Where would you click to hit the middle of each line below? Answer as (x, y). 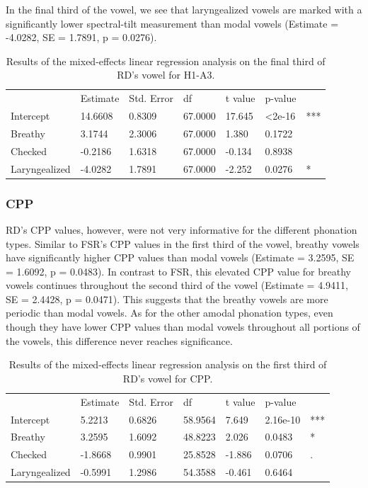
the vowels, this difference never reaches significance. (119, 340)
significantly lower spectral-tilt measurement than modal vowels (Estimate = (172, 23)
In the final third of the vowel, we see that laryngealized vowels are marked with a (184, 9)
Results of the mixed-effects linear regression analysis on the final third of (166, 61)
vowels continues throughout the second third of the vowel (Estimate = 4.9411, (177, 285)
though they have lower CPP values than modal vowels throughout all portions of (183, 327)
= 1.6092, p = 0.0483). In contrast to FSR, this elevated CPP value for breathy (178, 271)
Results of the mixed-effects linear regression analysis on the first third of (168, 364)
